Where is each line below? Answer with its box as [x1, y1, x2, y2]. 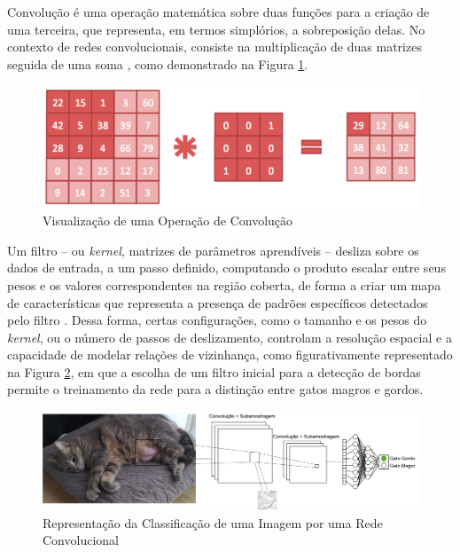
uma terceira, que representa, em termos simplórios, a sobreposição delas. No [7, 20, 425, 38]
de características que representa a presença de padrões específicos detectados [7, 293, 428, 311]
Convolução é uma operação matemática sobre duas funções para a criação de [7, 3, 430, 20]
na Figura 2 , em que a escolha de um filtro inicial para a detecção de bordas [7, 362, 421, 381]
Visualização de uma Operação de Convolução [43, 211, 293, 230]
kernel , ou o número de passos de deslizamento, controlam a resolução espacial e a [7, 327, 452, 346]
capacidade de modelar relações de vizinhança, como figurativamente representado [7, 345, 453, 364]
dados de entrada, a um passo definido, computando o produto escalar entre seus [7, 258, 446, 277]
